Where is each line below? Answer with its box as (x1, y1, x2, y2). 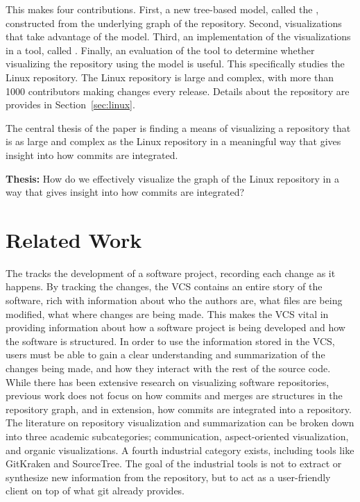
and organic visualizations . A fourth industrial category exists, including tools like (6, 442, 354, 457)
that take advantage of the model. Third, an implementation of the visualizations (6, 29, 351, 44)
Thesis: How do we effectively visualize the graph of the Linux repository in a (6, 171, 339, 185)
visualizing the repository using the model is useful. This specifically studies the (6, 56, 345, 71)
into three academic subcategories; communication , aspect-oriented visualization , (6, 428, 349, 443)
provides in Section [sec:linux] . (6, 97, 135, 112)
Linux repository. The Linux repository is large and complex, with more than (6, 69, 334, 84)
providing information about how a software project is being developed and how (6, 320, 345, 335)
